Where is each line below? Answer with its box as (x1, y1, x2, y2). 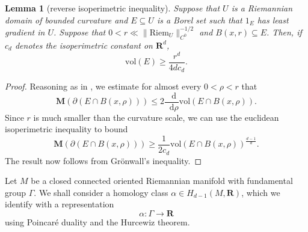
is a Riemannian (231, 2, 293, 14)
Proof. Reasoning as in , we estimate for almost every (5, 80, 202, 93)
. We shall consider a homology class (34, 186, 168, 198)
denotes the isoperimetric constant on (14, 38, 153, 51)
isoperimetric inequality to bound (5, 123, 128, 135)
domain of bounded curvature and (5, 13, 128, 26)
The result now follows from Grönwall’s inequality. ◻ (5, 154, 202, 166)
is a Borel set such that (156, 13, 242, 26)
